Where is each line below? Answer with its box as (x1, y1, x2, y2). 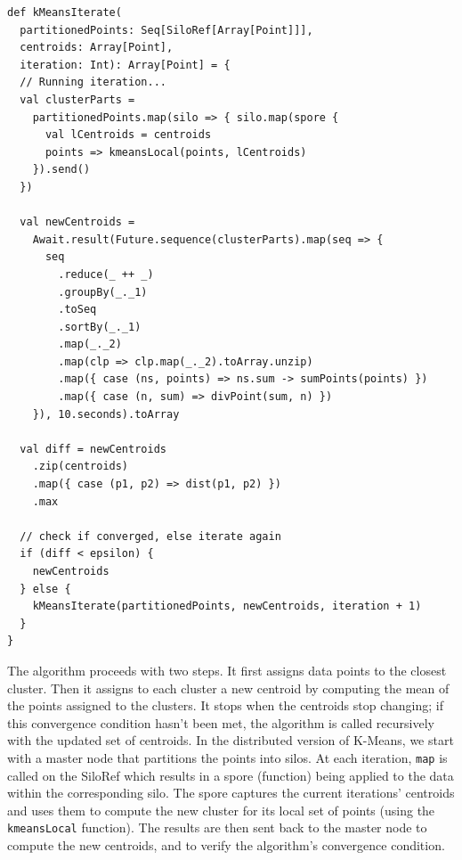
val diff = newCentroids (20, 442, 166, 455)
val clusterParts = (20, 93, 135, 106)
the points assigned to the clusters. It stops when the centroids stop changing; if (7, 696, 443, 715)
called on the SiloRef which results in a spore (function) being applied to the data (7, 766, 454, 784)
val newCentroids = (20, 216, 135, 229)
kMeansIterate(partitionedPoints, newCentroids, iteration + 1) (32, 600, 422, 613)
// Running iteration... (20, 76, 166, 89)
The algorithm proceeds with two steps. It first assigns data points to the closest (7, 660, 447, 679)
